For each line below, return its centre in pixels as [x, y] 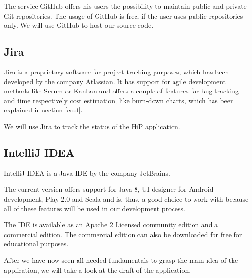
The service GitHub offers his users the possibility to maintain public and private [125, 6]
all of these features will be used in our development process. [95, 208]
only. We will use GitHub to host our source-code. [79, 25]
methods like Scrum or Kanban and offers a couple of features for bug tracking [121, 91]
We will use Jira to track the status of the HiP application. [92, 126]
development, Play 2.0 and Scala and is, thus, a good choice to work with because [126, 198]
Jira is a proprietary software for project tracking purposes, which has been [116, 71]
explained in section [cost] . [43, 110]
